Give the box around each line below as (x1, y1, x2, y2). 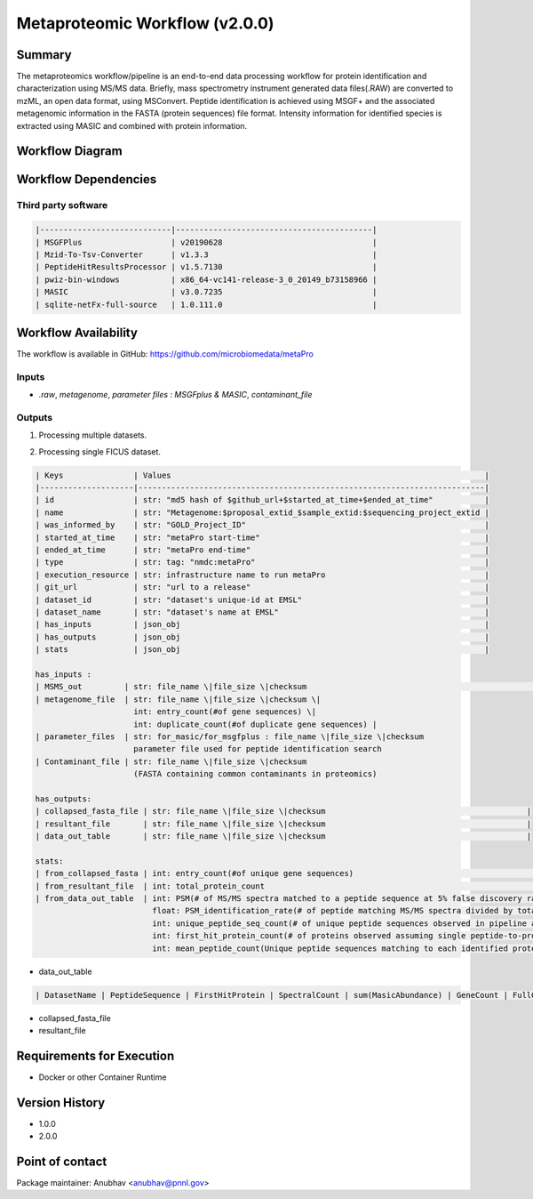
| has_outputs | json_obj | (35, 632, 490, 642)
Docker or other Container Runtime (38, 1072, 167, 1082)
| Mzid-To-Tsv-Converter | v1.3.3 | (35, 249, 378, 260)
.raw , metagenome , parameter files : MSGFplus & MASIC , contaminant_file (38, 390, 313, 400)
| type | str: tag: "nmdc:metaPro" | (35, 557, 490, 567)
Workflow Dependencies (16, 172, 157, 187)
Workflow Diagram (16, 143, 123, 159)
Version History (16, 1095, 106, 1110)
